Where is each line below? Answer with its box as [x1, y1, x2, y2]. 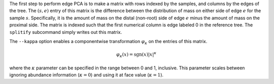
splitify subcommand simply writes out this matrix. [9, 29, 122, 35]
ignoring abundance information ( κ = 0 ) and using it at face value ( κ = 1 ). [9, 72, 164, 78]
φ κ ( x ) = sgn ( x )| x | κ [116, 51, 157, 58]
